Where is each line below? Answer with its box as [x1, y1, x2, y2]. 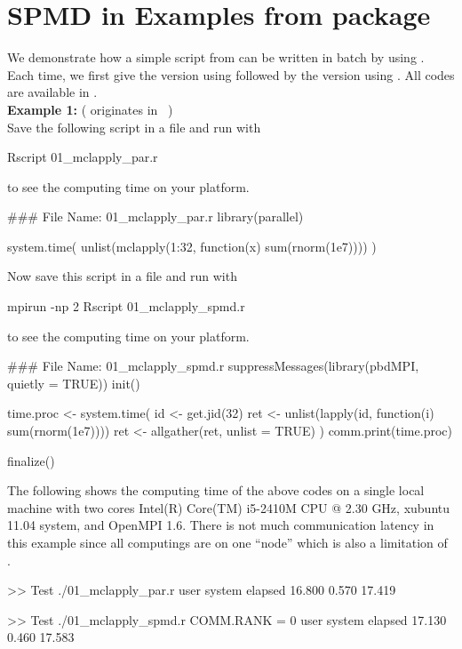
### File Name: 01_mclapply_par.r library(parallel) [7, 207, 304, 226]
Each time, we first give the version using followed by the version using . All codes [7, 65, 455, 84]
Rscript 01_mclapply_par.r [7, 148, 158, 166]
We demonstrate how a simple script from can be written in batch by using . [7, 48, 425, 67]
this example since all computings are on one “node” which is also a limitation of [7, 533, 448, 551]
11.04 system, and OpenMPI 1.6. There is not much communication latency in [7, 516, 434, 534]
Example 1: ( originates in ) [7, 100, 173, 118]
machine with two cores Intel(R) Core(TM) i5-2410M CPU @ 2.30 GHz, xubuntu [7, 498, 450, 517]
